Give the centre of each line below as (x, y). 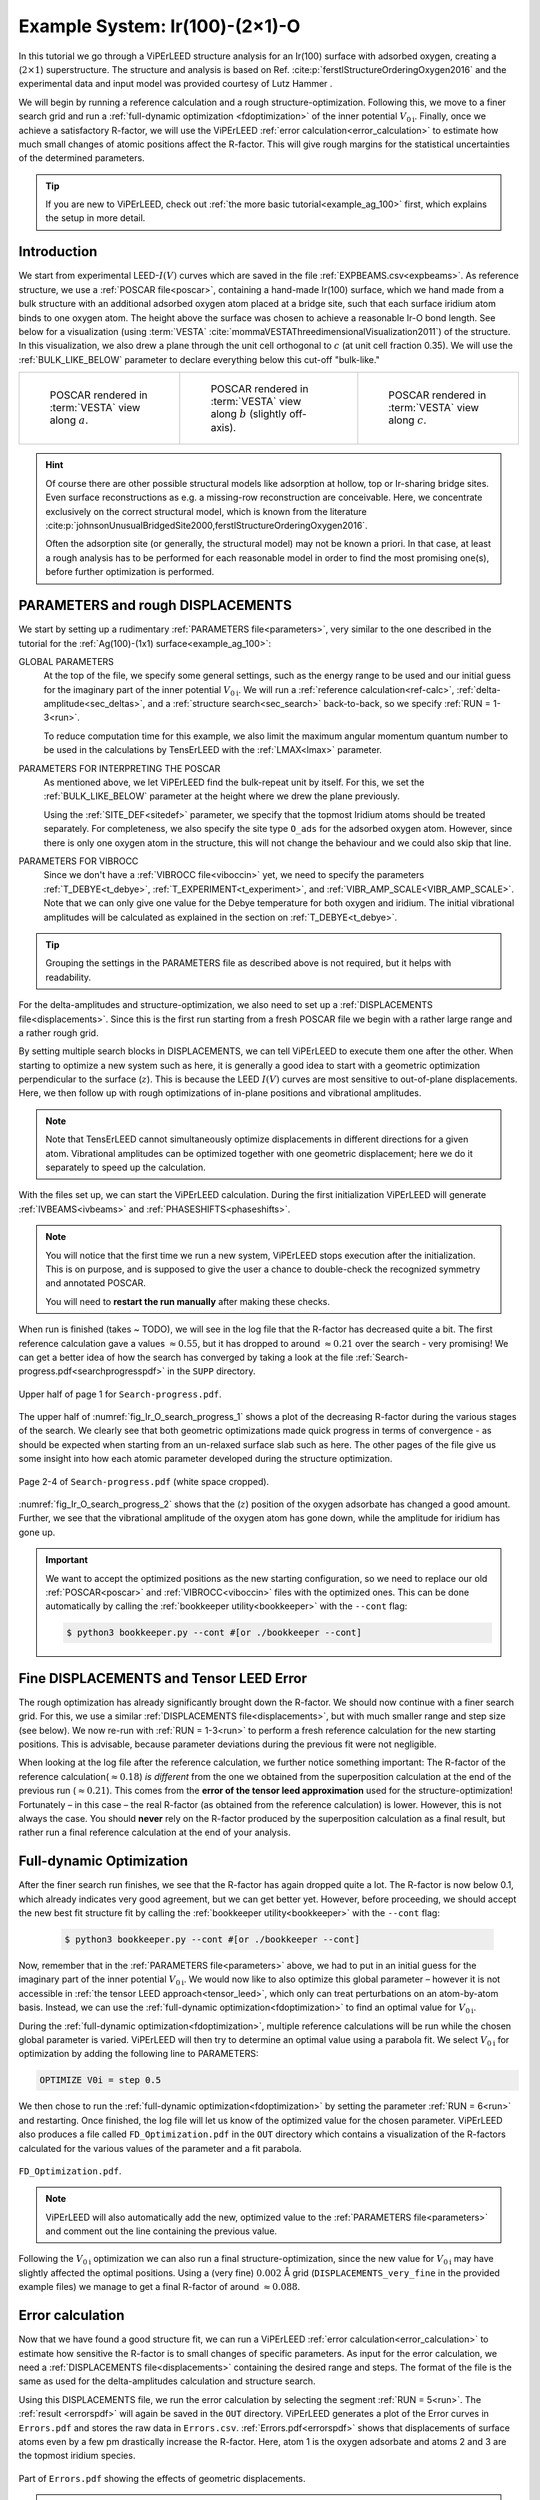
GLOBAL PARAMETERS (66, 661)
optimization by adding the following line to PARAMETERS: (138, 2054)
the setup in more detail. (95, 218)
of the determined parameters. (81, 158)
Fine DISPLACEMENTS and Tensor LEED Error (162, 1678)
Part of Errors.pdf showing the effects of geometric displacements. (162, 2478)
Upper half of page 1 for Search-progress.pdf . (120, 1394)
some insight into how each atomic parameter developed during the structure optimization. (205, 1459)
